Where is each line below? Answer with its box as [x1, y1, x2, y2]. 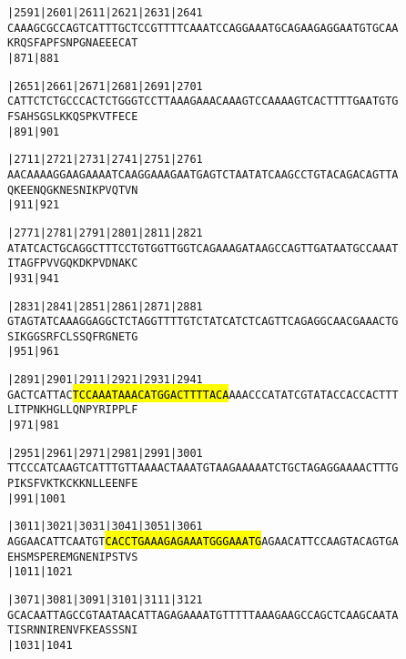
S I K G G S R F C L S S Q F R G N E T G [7, 329, 138, 343]
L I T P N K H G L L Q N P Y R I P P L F [7, 403, 138, 417]
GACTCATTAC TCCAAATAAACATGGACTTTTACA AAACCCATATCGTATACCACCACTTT [7, 388, 399, 401]
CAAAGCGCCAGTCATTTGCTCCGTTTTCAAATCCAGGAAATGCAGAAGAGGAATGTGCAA [7, 21, 399, 35]
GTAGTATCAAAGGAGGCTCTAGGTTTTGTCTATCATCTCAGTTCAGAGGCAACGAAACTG [7, 315, 399, 329]
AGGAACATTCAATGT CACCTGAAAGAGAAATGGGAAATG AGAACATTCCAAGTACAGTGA [7, 535, 399, 549]
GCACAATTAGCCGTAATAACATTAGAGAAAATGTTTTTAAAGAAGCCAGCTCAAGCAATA [7, 608, 399, 622]
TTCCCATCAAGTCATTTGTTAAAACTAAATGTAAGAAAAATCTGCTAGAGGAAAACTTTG [7, 461, 399, 475]
